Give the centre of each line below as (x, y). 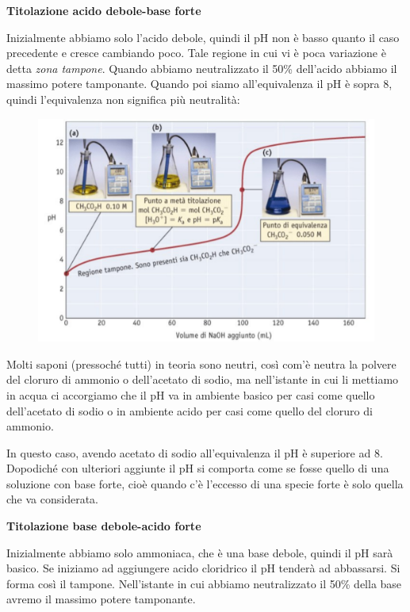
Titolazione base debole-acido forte (104, 526)
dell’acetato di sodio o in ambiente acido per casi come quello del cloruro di (190, 410)
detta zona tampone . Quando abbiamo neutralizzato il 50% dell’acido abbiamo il (202, 68)
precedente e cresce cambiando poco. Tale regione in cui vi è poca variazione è (196, 53)
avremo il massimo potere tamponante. (101, 599)
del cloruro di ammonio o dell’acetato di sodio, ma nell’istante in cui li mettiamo (203, 379)
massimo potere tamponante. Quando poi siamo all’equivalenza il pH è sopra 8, (199, 84)
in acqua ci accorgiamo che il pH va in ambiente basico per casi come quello (191, 394)
